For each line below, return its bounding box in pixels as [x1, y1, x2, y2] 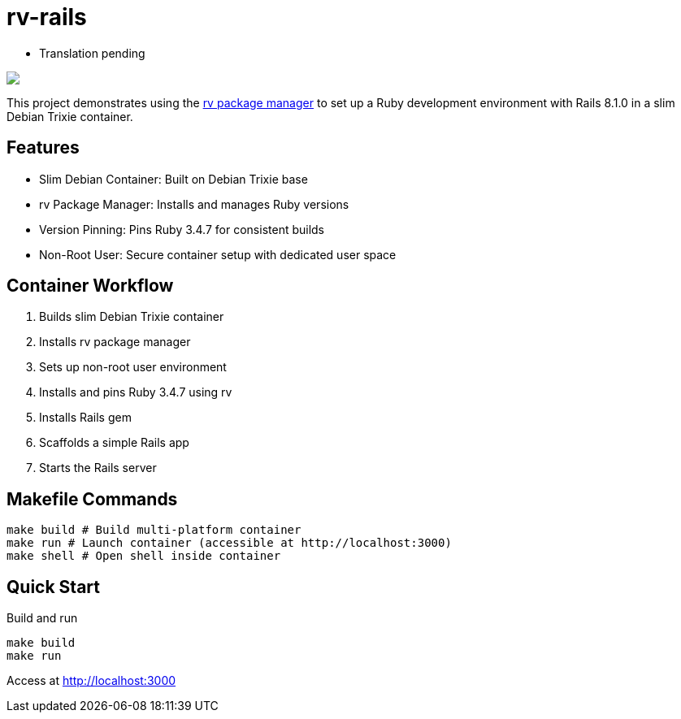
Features [7, 137, 80, 158]
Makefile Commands [7, 488, 178, 509]
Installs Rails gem [39, 410, 132, 425]
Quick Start [7, 576, 100, 597]
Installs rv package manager [39, 335, 191, 349]
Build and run [7, 611, 78, 626]
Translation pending [39, 45, 145, 60]
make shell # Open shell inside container [7, 549, 281, 563]
